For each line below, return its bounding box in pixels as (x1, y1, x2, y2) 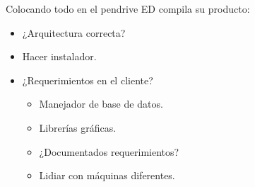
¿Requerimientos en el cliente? (22, 72, 153, 87)
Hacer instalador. (22, 49, 97, 64)
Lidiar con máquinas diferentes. (39, 168, 175, 183)
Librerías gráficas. (39, 120, 117, 135)
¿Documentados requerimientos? (39, 144, 179, 159)
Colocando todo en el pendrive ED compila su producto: (6, 1, 250, 16)
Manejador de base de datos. (39, 96, 163, 111)
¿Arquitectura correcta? (22, 25, 126, 40)
